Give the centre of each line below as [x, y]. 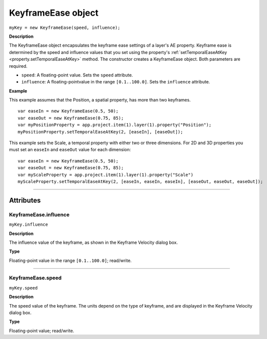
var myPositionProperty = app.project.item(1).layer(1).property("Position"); [115, 125]
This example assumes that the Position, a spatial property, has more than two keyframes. [100, 100]
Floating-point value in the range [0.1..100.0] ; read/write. [70, 261]
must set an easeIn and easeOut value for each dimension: [70, 150]
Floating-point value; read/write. [42, 331]
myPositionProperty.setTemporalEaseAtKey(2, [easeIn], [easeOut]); [100, 132]
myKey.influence [29, 225]
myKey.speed [23, 288]
